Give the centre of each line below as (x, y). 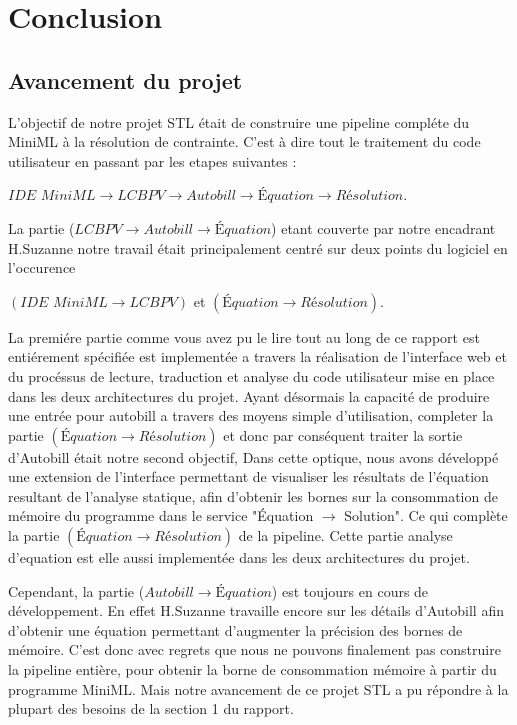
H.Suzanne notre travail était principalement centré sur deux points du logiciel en (258, 247)
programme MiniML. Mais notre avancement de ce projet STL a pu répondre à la (258, 688)
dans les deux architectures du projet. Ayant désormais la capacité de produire (249, 395)
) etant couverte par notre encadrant (383, 227)
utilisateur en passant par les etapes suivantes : (152, 160)
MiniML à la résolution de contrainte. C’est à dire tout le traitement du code (244, 141)
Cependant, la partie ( (76, 590)
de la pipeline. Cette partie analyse (345, 535)
